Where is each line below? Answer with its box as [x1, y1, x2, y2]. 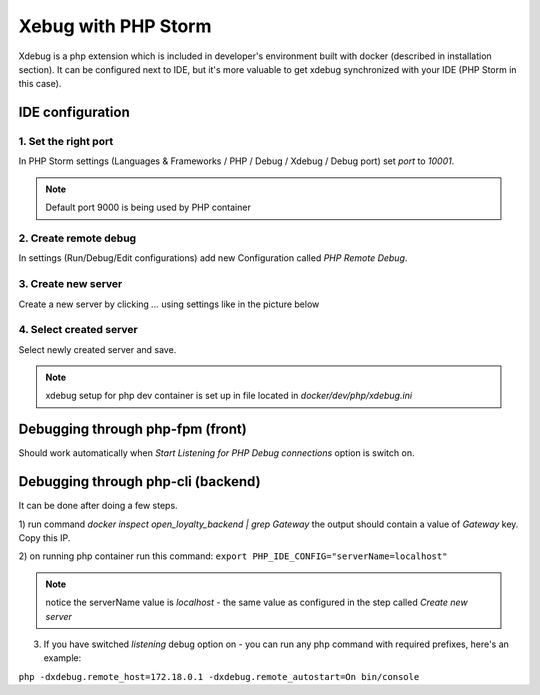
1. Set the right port [18, 135, 114, 149]
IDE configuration [18, 104, 130, 121]
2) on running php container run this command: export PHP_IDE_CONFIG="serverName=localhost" [18, 550, 448, 562]
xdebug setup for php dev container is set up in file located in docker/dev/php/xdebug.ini [45, 390, 413, 402]
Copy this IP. [18, 532, 71, 544]
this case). [18, 78, 62, 90]
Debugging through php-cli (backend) [18, 473, 261, 490]
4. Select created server [18, 323, 139, 337]
